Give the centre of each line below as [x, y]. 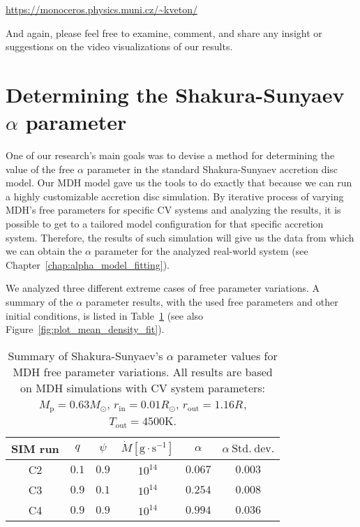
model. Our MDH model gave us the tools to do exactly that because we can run [179, 183]
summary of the [39, 302]
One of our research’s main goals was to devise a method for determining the [170, 155]
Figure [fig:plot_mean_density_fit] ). [85, 329]
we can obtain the [44, 251]
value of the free [40, 169]
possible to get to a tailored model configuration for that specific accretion [165, 224]
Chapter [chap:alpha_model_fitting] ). [88, 264]
